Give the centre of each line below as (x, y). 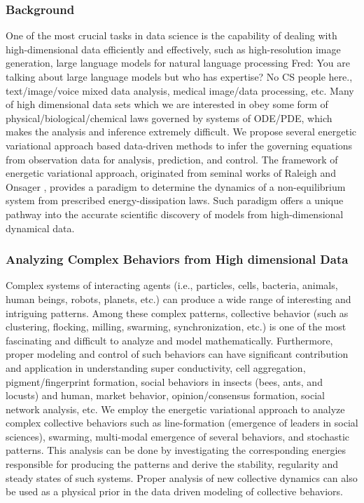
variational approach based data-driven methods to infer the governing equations (179, 145)
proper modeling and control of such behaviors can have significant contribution (177, 354)
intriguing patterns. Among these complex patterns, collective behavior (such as (177, 313)
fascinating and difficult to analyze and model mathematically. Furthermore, (169, 340)
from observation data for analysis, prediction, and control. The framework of (172, 159)
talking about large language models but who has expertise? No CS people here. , (179, 76)
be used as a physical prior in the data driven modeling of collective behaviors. (174, 491)
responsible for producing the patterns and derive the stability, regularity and (172, 464)
